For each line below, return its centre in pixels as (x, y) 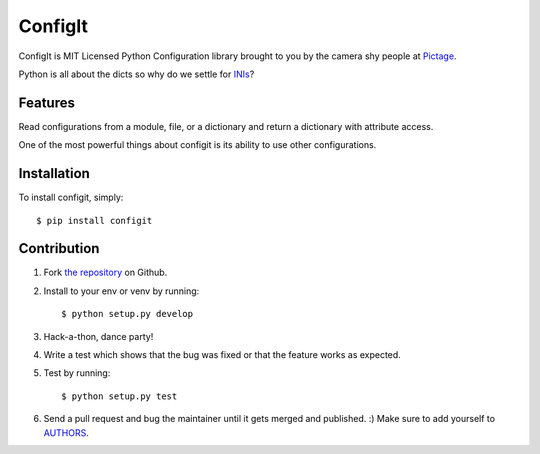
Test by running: (77, 373)
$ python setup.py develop (127, 314)
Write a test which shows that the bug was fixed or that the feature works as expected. (222, 354)
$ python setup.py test (119, 396)
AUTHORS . (66, 432)
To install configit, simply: (71, 197)
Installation (54, 173)
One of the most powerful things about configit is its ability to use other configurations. (197, 145)
